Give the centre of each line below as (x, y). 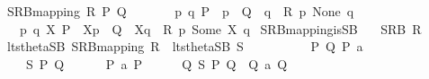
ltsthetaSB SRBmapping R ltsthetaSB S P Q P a (185, 46)
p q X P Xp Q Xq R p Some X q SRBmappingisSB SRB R (220, 28)
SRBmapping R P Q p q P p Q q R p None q (180, 11)
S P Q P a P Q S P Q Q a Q (156, 63)
